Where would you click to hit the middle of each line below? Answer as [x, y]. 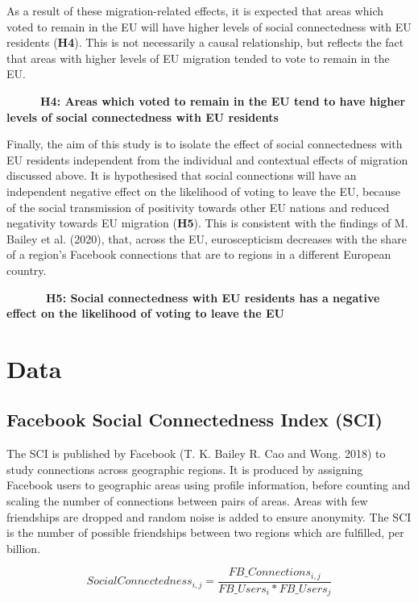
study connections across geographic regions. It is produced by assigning [185, 469]
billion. [24, 548]
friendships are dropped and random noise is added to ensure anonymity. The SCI [209, 516]
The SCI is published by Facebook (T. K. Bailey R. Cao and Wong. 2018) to [196, 453]
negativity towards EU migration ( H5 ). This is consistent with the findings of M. [207, 223]
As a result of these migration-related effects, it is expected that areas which [195, 10]
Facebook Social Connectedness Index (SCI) [195, 420]
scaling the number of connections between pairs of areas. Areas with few [187, 501]
